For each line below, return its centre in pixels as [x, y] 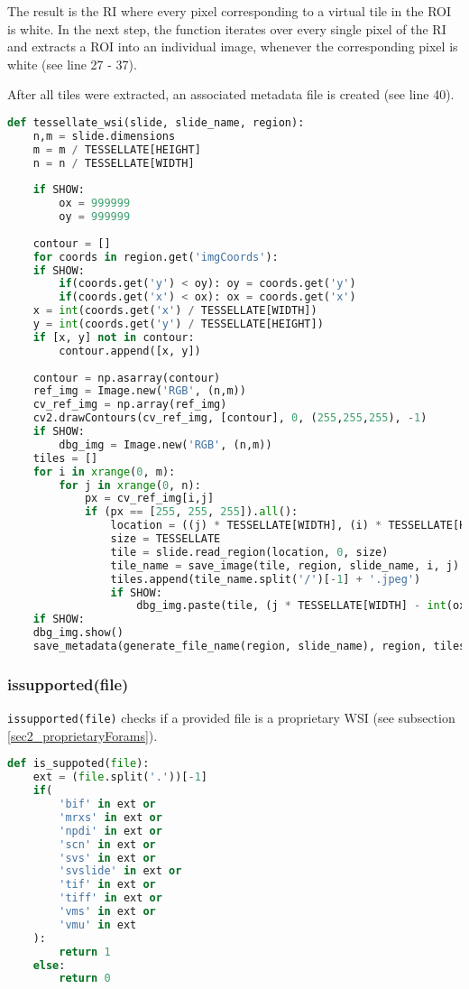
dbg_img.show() [78, 633]
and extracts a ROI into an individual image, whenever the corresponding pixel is [233, 46]
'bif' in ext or [107, 804]
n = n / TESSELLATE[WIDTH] [114, 163]
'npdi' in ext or [110, 831]
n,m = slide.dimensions [104, 136]
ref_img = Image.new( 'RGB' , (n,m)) [139, 391]
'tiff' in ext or [110, 898]
